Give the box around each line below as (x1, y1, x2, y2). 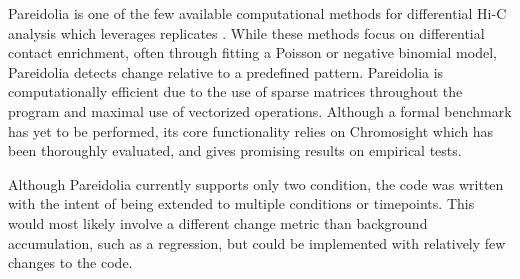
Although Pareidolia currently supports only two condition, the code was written (8, 173, 504, 194)
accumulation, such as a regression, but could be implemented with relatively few (8, 232, 506, 253)
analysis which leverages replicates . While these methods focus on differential (8, 22, 485, 43)
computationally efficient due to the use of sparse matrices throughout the (8, 81, 463, 102)
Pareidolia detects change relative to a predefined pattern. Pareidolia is (8, 61, 444, 82)
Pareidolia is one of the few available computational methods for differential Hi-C (8, 3, 507, 23)
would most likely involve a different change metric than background (8, 212, 428, 233)
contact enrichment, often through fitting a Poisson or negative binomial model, (8, 42, 497, 63)
